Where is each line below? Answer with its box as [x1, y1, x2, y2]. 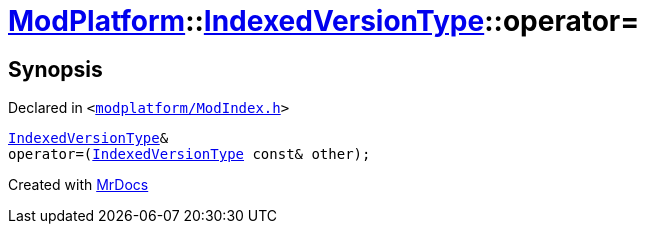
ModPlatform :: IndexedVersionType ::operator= [8, 4, 640, 38]
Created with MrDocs [8, 176, 149, 194]
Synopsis [8, 56, 103, 82]
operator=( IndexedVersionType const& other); [8, 146, 371, 163]
